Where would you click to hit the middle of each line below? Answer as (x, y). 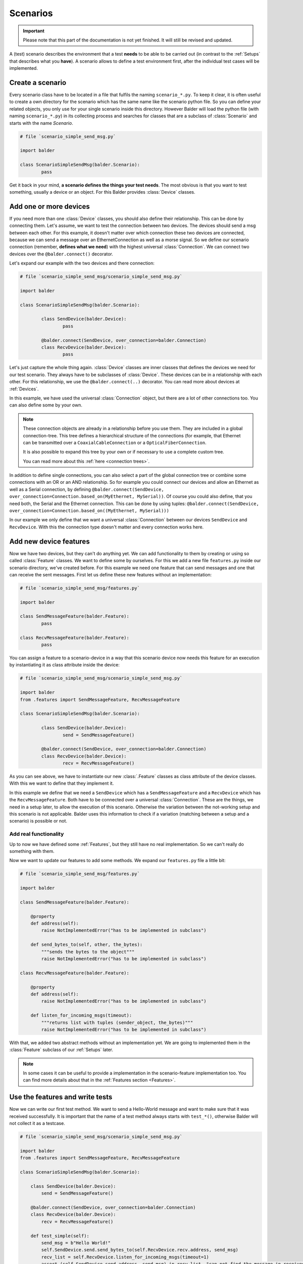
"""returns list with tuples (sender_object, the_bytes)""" (117, 1022)
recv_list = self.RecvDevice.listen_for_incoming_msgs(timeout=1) (125, 1257)
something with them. (32, 851)
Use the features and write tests (61, 1097)
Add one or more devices (50, 207)
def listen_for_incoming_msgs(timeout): (81, 1015)
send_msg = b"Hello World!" (76, 1243)
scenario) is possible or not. (38, 821)
